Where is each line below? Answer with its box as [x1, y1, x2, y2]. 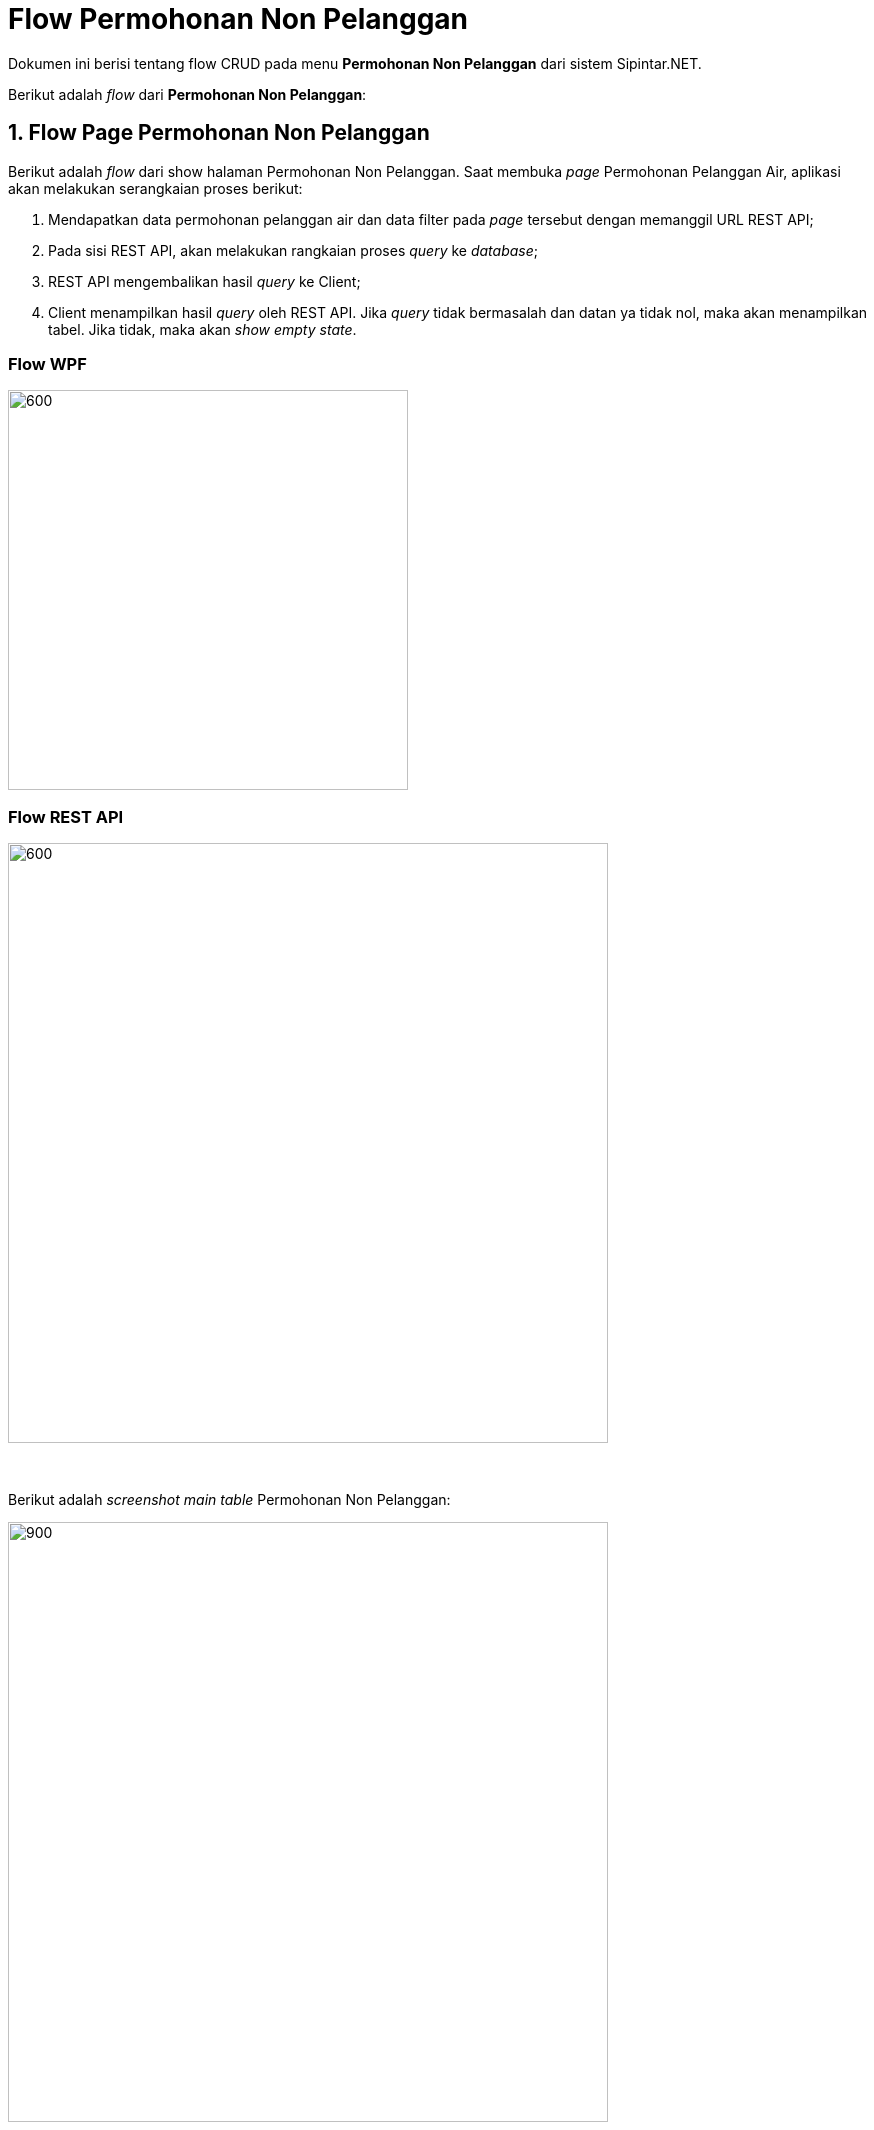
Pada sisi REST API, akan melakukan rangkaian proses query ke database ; [48, 241, 538, 259]
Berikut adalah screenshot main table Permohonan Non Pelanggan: [8, 1491, 451, 1509]
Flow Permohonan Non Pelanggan [8, 2, 469, 36]
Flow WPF [8, 353, 87, 374]
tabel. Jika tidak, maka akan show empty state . [48, 320, 357, 338]
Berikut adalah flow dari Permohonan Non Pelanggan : [8, 85, 367, 103]
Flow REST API [8, 806, 124, 827]
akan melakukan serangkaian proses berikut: [8, 179, 303, 197]
